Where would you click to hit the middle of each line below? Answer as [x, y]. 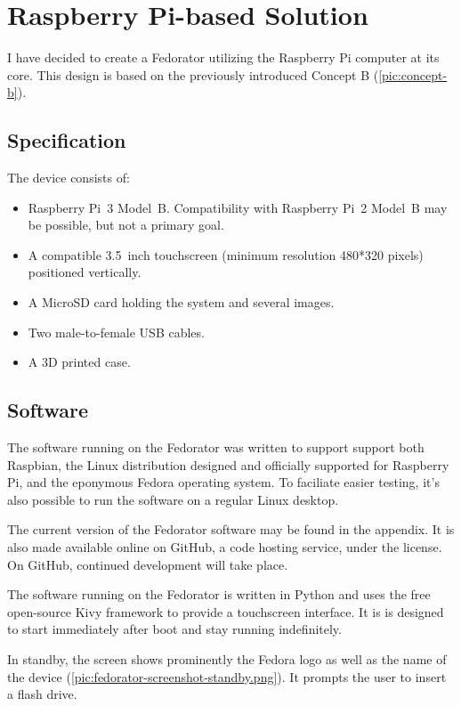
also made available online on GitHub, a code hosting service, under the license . [225, 547]
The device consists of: [69, 178]
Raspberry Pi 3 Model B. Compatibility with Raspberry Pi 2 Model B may [238, 207]
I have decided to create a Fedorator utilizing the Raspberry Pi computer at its [223, 57]
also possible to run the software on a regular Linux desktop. [173, 499]
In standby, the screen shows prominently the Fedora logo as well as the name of [227, 659]
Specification [67, 140]
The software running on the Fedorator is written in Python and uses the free [219, 594]
